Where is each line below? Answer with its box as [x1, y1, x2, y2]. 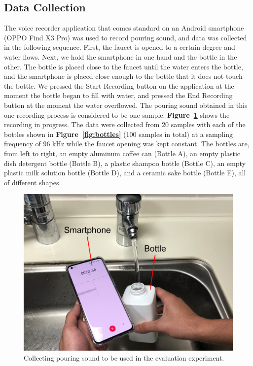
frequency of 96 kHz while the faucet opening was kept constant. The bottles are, [4, 138, 250, 149]
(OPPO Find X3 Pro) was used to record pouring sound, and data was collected [4, 32, 247, 42]
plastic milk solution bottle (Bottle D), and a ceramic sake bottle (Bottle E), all [4, 167, 246, 178]
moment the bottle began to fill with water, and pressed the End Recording [4, 90, 233, 100]
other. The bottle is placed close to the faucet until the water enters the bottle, [4, 61, 243, 71]
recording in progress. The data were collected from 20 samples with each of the [4, 119, 246, 130]
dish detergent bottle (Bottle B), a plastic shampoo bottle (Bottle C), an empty [4, 158, 246, 168]
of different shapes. [4, 177, 61, 187]
